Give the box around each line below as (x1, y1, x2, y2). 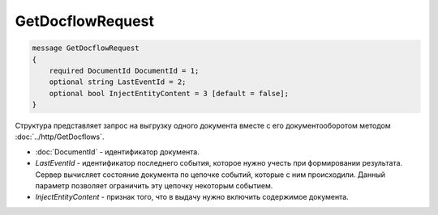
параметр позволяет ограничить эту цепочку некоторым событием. (35, 181, 273, 191)
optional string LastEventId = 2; (49, 78, 187, 86)
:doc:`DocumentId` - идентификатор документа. (35, 146, 200, 157)
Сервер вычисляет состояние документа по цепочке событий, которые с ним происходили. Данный (35, 170, 385, 179)
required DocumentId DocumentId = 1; (49, 65, 200, 75)
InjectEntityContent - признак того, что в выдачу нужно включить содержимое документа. (35, 192, 349, 202)
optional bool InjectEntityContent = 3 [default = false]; (49, 89, 290, 98)
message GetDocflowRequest (32, 44, 140, 53)
